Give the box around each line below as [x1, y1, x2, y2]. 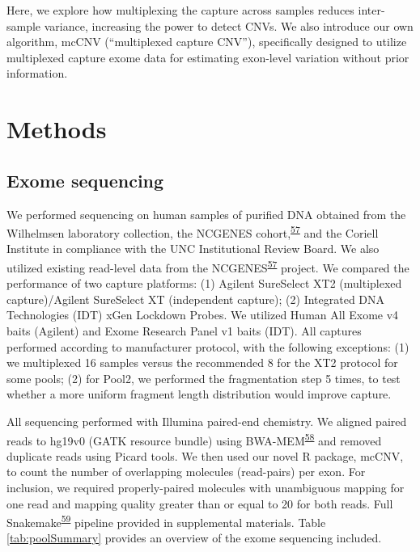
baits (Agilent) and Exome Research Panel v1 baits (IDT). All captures [6, 322, 362, 339]
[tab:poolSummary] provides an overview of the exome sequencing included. [6, 529, 382, 546]
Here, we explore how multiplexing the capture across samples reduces [6, 2, 354, 18]
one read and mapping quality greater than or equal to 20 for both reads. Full [6, 495, 393, 512]
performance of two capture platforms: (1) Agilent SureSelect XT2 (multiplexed [6, 275, 402, 292]
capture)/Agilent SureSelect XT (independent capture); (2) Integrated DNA [6, 290, 385, 307]
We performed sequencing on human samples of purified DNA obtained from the [6, 205, 406, 222]
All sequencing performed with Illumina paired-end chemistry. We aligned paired [6, 412, 407, 429]
